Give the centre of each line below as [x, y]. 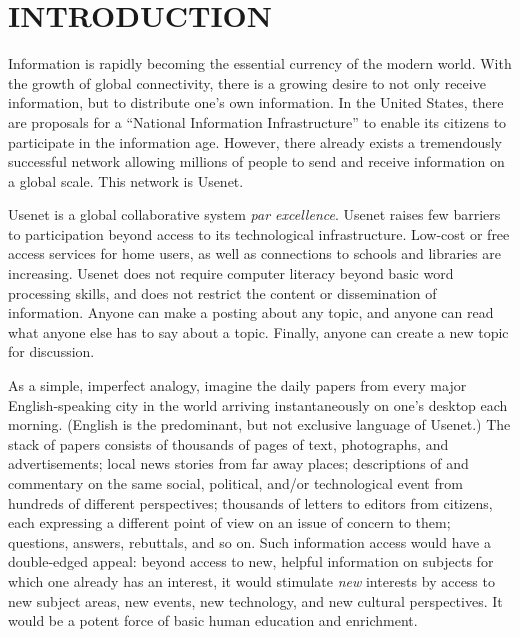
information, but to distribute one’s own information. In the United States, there [256, 102]
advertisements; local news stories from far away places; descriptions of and [238, 463]
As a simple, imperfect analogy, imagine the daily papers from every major [237, 385]
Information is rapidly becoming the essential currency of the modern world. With [260, 63]
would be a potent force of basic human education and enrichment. [213, 620]
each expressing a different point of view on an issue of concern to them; [229, 522]
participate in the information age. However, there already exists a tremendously [255, 141]
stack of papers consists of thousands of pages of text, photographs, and [228, 443]
